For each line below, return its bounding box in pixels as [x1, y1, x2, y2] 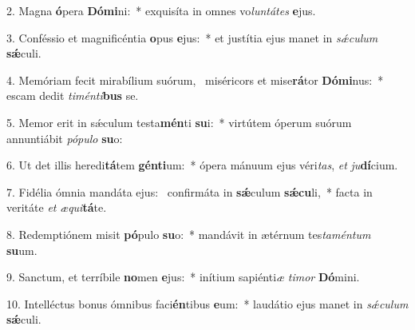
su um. [6, 241, 38, 258]
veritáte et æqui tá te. [6, 199, 107, 216]
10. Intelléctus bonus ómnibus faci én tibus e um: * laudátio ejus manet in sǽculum [6, 295, 409, 312]
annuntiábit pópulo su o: [6, 129, 123, 146]
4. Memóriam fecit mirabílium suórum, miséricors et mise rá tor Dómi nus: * [6, 71, 384, 88]
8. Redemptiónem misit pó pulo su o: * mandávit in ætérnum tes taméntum [6, 225, 371, 242]
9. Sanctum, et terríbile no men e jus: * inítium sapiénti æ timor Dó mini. [6, 268, 360, 285]
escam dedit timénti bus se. [6, 87, 139, 104]
